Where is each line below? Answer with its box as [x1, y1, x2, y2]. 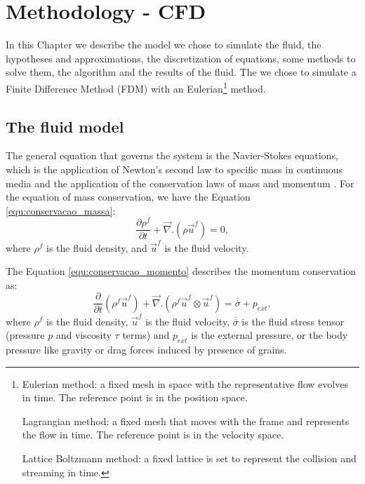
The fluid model [6, 115, 124, 137]
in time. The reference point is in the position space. [22, 390, 248, 405]
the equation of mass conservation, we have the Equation [6, 189, 251, 204]
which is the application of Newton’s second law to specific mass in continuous [6, 161, 343, 176]
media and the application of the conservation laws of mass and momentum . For [6, 175, 354, 190]
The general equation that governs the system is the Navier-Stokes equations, [6, 148, 338, 163]
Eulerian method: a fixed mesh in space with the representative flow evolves [22, 376, 348, 391]
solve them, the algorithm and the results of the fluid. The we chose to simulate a [6, 65, 357, 79]
